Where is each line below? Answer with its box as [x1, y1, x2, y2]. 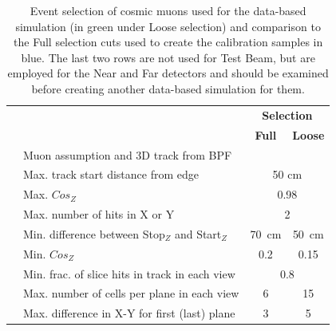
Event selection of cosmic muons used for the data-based [30, 2, 306, 18]
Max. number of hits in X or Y [23, 206, 175, 223]
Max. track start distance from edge [23, 166, 199, 183]
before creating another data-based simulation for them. [31, 80, 305, 97]
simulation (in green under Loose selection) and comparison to [15, 18, 321, 34]
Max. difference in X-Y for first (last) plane [23, 305, 235, 321]
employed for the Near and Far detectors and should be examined [7, 65, 329, 81]
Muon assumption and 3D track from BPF [23, 146, 232, 163]
